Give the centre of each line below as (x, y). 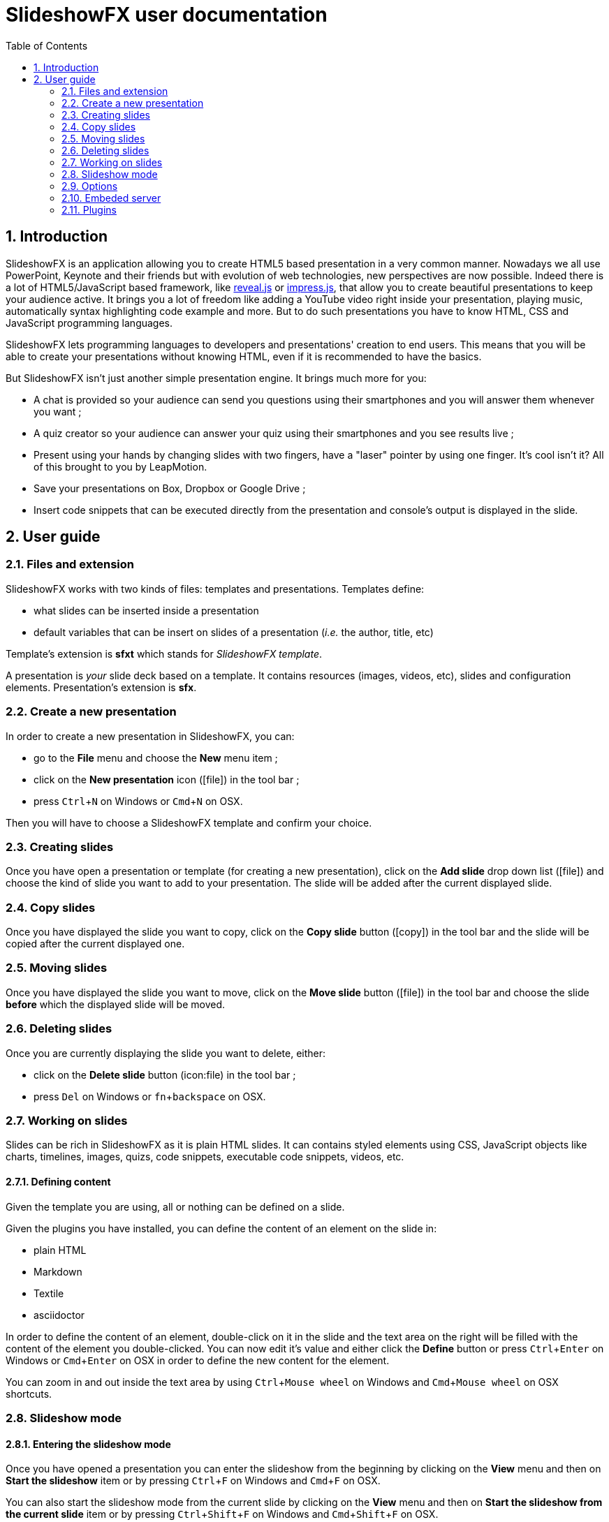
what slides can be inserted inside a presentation (146, 610)
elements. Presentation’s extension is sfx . (101, 687)
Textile (49, 1293)
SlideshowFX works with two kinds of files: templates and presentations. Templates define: (215, 589)
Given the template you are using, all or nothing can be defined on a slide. (175, 1206)
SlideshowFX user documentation (167, 15)
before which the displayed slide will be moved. (116, 1004)
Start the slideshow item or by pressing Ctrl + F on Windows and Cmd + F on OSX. (193, 1481)
